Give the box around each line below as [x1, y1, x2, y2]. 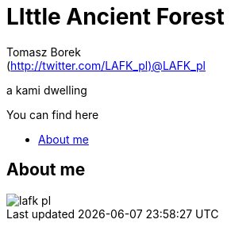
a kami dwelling [6, 83, 87, 97]
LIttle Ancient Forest [6, 3, 225, 30]
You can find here [6, 107, 99, 121]
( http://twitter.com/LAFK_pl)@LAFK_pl [6, 58, 206, 72]
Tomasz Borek [6, 44, 81, 59]
